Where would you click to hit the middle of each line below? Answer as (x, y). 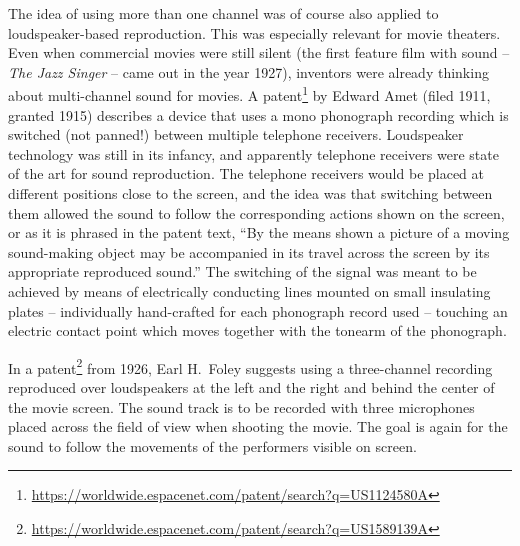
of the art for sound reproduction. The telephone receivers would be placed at (246, 173)
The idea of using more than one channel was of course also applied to (223, 13)
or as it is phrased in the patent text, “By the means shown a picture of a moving (259, 232)
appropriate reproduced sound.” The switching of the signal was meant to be (242, 271)
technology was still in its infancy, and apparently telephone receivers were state (253, 153)
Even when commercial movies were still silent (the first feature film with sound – (259, 52)
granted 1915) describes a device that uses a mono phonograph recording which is (258, 114)
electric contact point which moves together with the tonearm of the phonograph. (257, 330)
